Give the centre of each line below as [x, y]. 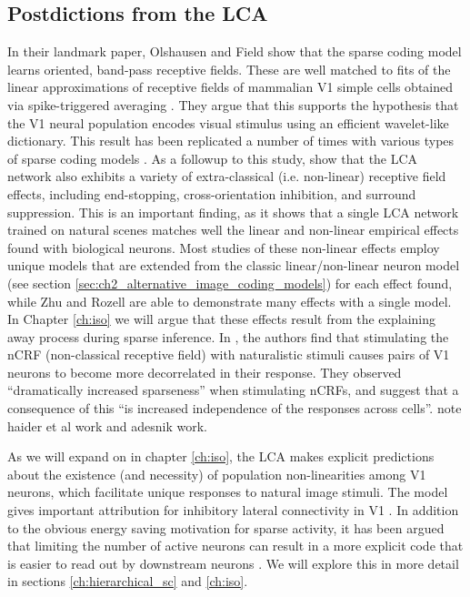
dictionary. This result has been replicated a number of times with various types [231, 141]
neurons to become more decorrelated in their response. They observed [205, 372]
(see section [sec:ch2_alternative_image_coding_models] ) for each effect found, [230, 283]
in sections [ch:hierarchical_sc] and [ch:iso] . [128, 581]
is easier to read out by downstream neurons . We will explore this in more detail [233, 563]
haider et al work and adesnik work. [107, 425]
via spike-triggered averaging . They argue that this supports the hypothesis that [233, 104]
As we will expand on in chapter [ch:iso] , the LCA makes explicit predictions [221, 456]
